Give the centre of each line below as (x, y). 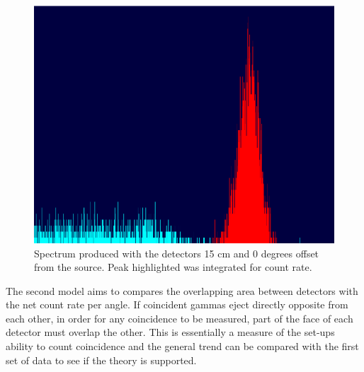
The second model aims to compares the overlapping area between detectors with (182, 290)
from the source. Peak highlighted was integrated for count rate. (173, 267)
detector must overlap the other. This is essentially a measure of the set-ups (170, 332)
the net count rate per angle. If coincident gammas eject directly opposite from (177, 304)
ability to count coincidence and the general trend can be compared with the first (182, 346)
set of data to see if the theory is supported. (101, 360)
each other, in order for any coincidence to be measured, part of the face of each (180, 318)
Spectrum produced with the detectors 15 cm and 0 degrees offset (177, 253)
